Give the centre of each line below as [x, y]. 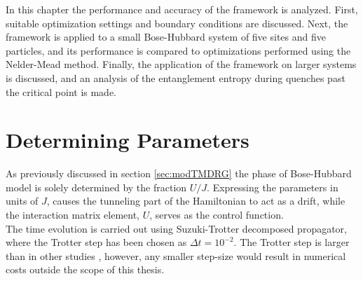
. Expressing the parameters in [273, 187]
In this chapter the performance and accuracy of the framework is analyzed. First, [182, 9]
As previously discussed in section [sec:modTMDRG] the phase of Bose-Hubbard [179, 173]
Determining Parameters [128, 140]
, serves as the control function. [217, 215]
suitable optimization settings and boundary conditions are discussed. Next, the [177, 23]
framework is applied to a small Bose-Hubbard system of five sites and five [166, 37]
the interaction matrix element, [73, 215]
